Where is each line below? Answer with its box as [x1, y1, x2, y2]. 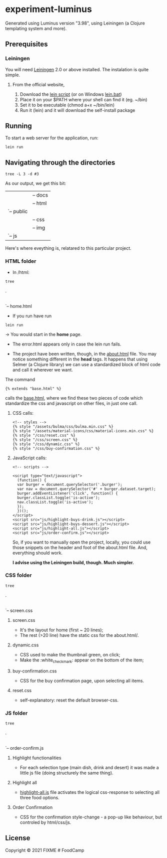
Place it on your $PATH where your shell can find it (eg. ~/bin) [19, 96, 147, 102]
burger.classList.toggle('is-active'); [17, 495, 100, 500]
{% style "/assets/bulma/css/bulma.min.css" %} [12, 424, 113, 429]
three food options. [19, 794, 59, 800]
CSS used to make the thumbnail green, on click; [19, 651, 120, 657]
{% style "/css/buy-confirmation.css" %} [12, 446, 100, 451]
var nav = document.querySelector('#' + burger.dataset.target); [17, 486, 156, 491]
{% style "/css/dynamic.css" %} [12, 441, 80, 447]
